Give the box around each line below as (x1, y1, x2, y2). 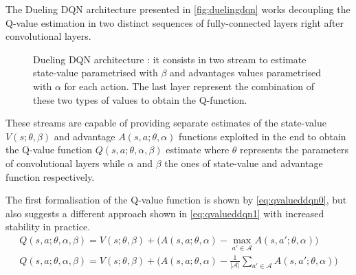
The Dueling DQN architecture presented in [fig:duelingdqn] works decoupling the (5, 2, 351, 16)
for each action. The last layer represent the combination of (64, 78, 315, 93)
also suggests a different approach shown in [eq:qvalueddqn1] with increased (5, 206, 324, 220)
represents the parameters (240, 142, 348, 157)
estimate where (166, 142, 230, 157)
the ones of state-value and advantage (164, 155, 323, 170)
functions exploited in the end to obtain (179, 129, 346, 143)
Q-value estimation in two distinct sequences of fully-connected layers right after (5, 15, 344, 30)
